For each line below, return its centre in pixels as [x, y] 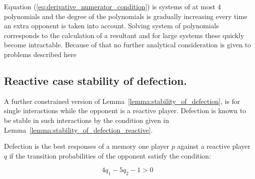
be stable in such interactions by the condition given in [87, 120]
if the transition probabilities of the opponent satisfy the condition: [110, 155]
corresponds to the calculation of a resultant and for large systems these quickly [124, 35]
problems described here [40, 54]
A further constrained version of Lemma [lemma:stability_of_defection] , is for [122, 101]
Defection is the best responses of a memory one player [87, 146]
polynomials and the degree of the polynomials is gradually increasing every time [126, 16]
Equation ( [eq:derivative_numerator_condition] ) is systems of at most [110, 6]
